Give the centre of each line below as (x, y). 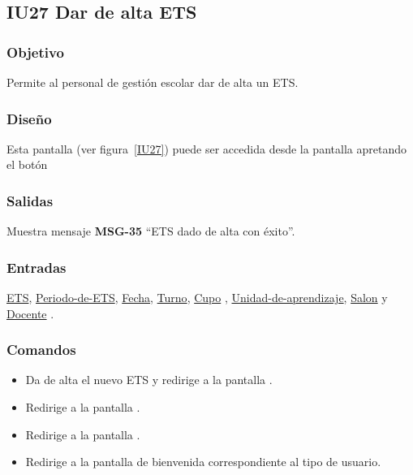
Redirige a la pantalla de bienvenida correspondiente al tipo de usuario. (203, 462)
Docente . (30, 313)
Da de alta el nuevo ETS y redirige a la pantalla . (149, 380)
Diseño (29, 118)
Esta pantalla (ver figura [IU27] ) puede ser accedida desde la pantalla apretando (206, 148)
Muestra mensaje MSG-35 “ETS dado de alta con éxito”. (151, 231)
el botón (27, 164)
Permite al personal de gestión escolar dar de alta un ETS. (153, 82)
